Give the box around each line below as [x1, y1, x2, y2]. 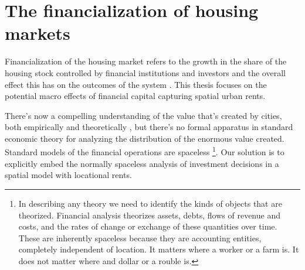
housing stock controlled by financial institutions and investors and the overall [5, 66, 286, 78]
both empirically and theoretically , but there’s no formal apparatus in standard [5, 121, 293, 133]
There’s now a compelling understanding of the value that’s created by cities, [5, 109, 282, 121]
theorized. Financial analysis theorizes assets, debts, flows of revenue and [18, 209, 280, 221]
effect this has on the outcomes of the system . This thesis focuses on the [5, 78, 267, 90]
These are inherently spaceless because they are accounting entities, [18, 231, 262, 244]
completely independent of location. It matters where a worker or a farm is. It [18, 243, 299, 255]
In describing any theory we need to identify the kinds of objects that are [18, 197, 282, 209]
